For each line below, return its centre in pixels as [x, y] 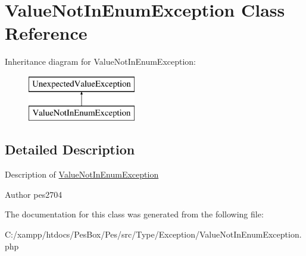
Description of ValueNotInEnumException [82, 174]
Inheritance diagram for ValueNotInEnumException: [101, 61]
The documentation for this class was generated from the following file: [134, 214]
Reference [46, 33]
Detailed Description [70, 149]
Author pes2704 [34, 194]
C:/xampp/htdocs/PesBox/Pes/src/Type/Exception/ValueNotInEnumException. [153, 234]
